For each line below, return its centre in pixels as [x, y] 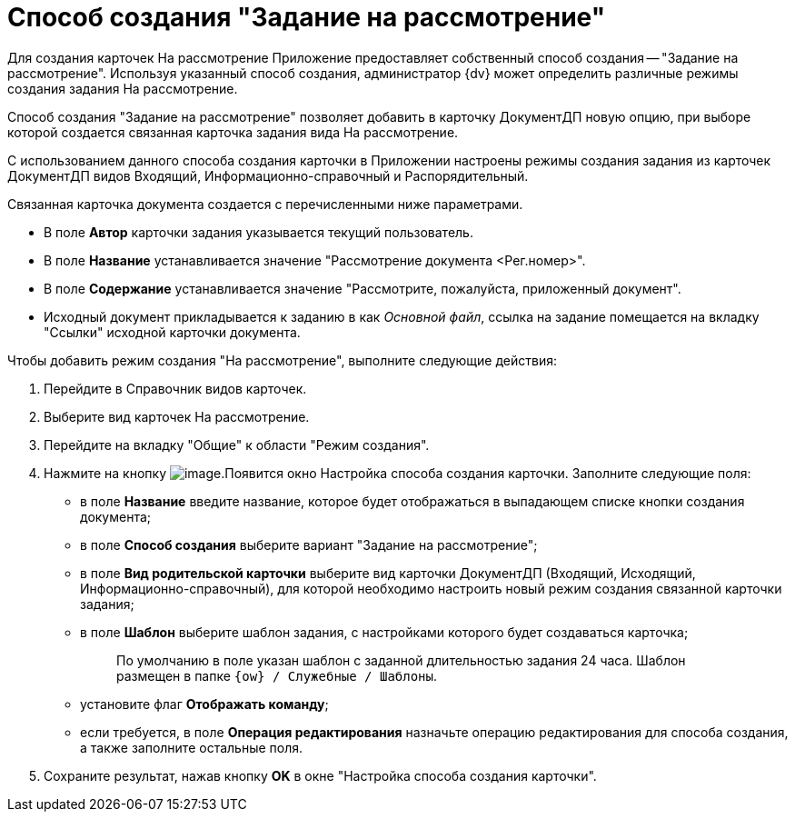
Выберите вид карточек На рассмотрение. [177, 416]
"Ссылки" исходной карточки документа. [172, 332]
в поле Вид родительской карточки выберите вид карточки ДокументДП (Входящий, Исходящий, [388, 573]
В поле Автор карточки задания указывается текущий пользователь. [258, 232]
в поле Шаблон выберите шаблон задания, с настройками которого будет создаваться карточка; [384, 632]
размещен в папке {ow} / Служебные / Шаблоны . [277, 675]
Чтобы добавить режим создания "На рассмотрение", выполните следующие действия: [282, 360]
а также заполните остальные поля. [192, 747]
